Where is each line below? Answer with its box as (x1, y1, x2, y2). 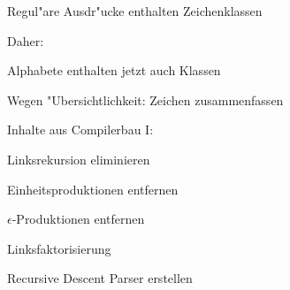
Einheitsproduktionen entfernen (7, 179, 179, 198)
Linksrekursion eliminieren (7, 149, 150, 168)
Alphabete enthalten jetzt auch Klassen (7, 61, 221, 80)
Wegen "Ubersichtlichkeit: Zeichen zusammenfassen (7, 90, 284, 109)
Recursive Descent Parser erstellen (7, 269, 193, 287)
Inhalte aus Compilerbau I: (7, 120, 154, 139)
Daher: (7, 31, 44, 50)
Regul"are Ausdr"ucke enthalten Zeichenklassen (7, 2, 263, 19)
